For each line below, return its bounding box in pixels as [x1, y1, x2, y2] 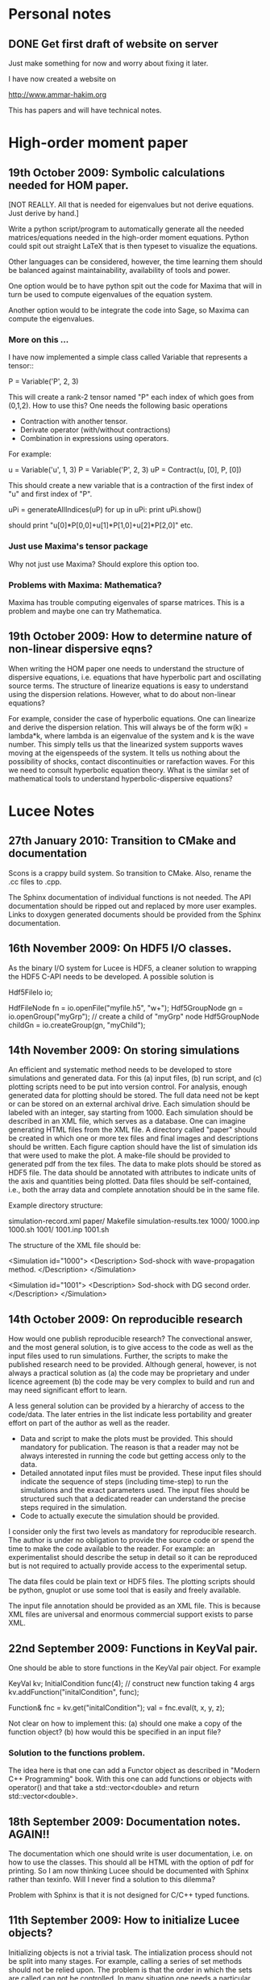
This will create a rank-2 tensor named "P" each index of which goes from [8, 393, 255, 402]
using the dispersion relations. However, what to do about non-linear [8, 689, 236, 699]
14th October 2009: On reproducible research [8, 1312, 243, 1326]
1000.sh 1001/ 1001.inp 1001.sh [8, 1225, 110, 1234]
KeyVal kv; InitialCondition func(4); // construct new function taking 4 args [8, 1678, 255, 1688]
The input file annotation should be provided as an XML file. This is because [8, 1601, 261, 1611]
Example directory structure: [8, 1200, 103, 1210]
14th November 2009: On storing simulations [8, 1043, 240, 1057]
